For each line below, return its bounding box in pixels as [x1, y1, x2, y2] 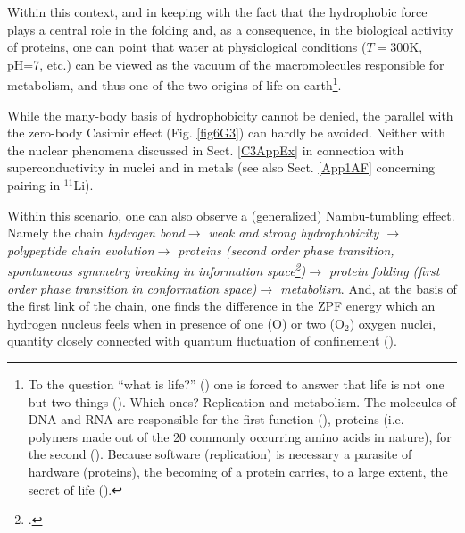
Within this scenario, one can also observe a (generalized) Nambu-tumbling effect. [7, 205, 455, 224]
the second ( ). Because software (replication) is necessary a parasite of [28, 445, 412, 463]
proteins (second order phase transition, [178, 240, 394, 259]
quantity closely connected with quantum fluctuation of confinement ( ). [7, 331, 397, 350]
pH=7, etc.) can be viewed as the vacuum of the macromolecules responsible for [7, 54, 444, 73]
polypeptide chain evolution [7, 240, 154, 259]
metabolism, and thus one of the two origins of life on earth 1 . [7, 73, 342, 95]
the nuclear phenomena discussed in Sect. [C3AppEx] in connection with [7, 140, 404, 159]
